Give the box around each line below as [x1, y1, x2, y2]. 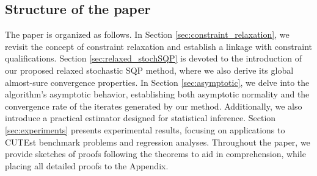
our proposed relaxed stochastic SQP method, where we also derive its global [5, 63, 294, 76]
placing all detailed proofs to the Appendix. [5, 159, 169, 172]
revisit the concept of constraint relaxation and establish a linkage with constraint [5, 40, 313, 52]
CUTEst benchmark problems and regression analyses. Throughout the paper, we [5, 135, 310, 148]
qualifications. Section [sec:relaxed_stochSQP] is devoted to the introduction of [5, 52, 302, 65]
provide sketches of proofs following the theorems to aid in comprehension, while [5, 147, 306, 160]
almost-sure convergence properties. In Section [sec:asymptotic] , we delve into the [5, 76, 310, 88]
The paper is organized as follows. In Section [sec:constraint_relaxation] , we [5, 28, 290, 41]
